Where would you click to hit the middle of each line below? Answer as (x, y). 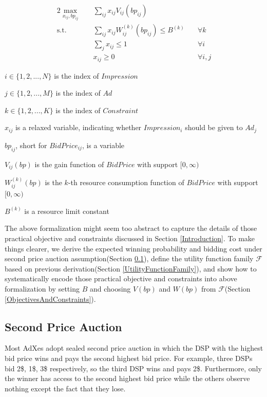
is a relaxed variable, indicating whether (78, 127)
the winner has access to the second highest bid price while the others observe (127, 378)
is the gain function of (69, 164)
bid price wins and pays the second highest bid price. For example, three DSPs (129, 358)
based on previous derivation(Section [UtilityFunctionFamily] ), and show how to (131, 268)
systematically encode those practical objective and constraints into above (121, 278)
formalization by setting (42, 289)
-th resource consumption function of (126, 182)
